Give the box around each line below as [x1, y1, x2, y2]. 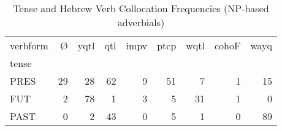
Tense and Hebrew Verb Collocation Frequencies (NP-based [13, 1, 269, 15]
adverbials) [117, 15, 165, 29]
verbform [10, 38, 48, 52]
